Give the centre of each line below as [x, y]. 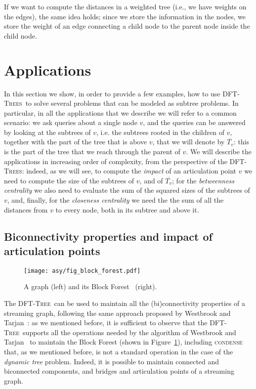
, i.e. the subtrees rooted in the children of [160, 132]
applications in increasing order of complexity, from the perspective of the [116, 161]
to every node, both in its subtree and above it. [127, 209]
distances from [26, 209]
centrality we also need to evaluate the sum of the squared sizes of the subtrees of [127, 190]
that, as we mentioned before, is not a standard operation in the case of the [119, 352]
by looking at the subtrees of [47, 132]
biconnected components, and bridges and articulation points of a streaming [119, 371]
